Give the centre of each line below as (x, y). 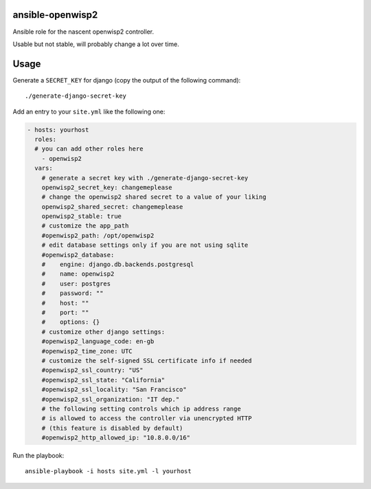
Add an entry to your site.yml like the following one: (89, 111)
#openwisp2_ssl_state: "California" (103, 380)
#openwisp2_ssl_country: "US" (92, 370)
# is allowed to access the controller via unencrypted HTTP (147, 419)
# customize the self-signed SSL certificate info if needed (147, 360)
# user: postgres (76, 283)
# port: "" (65, 313)
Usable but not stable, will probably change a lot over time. (96, 44)
